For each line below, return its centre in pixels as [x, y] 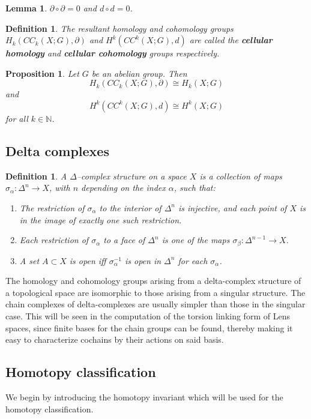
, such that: [195, 188]
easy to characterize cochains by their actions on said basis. [115, 339]
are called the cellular [231, 40]
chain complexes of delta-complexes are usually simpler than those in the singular [155, 304]
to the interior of [130, 207]
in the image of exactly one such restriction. [101, 219]
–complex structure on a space [131, 176]
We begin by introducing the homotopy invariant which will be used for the [144, 396]
